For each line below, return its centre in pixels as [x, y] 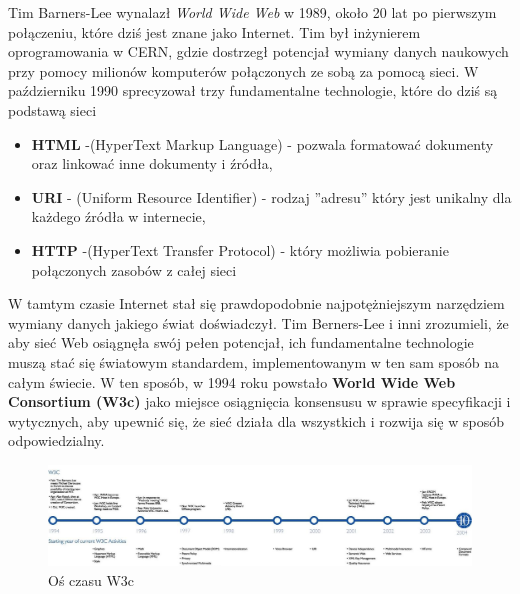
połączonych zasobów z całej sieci [134, 269]
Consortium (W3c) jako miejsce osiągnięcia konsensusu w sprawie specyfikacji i [259, 401]
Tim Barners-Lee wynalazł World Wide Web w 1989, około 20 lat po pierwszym [252, 12]
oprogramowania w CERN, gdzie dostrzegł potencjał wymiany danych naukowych [258, 51]
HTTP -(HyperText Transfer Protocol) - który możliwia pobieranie [240, 249]
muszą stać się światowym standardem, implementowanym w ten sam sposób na [253, 361]
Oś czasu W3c [91, 579]
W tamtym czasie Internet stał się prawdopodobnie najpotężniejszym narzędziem [256, 303]
